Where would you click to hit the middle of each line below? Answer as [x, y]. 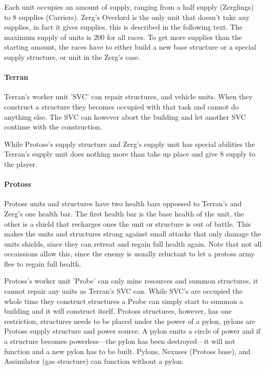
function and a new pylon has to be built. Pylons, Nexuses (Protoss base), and [127, 351]
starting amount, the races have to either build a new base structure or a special [130, 47]
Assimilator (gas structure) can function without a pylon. [94, 361]
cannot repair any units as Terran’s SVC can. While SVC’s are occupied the [124, 291]
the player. [21, 164]
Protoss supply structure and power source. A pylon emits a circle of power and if [132, 331]
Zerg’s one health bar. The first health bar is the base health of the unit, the [124, 213]
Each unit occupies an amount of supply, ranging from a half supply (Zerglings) [129, 7]
